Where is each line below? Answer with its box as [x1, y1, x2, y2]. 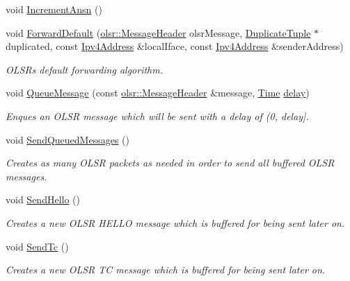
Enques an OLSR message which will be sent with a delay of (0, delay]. [6, 108, 309, 123]
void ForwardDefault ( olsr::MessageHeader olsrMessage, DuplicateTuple [6, 25, 311, 40]
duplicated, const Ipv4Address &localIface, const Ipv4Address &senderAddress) [6, 39, 344, 53]
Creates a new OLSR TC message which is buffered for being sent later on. [6, 262, 326, 277]
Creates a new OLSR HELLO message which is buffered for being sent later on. [6, 215, 345, 230]
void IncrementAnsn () [6, 2, 102, 16]
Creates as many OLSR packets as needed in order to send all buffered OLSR [6, 155, 335, 170]
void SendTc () [6, 239, 69, 253]
